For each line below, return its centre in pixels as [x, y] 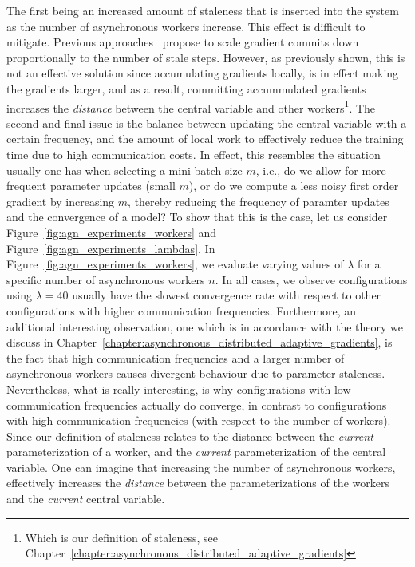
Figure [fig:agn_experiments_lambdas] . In [111, 248]
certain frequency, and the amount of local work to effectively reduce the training [205, 139]
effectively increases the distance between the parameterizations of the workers [198, 483]
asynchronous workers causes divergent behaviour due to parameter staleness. [196, 373]
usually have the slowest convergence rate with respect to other [227, 295]
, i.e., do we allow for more [321, 170]
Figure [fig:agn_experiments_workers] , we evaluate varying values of [175, 264]
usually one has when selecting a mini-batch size [125, 170]
